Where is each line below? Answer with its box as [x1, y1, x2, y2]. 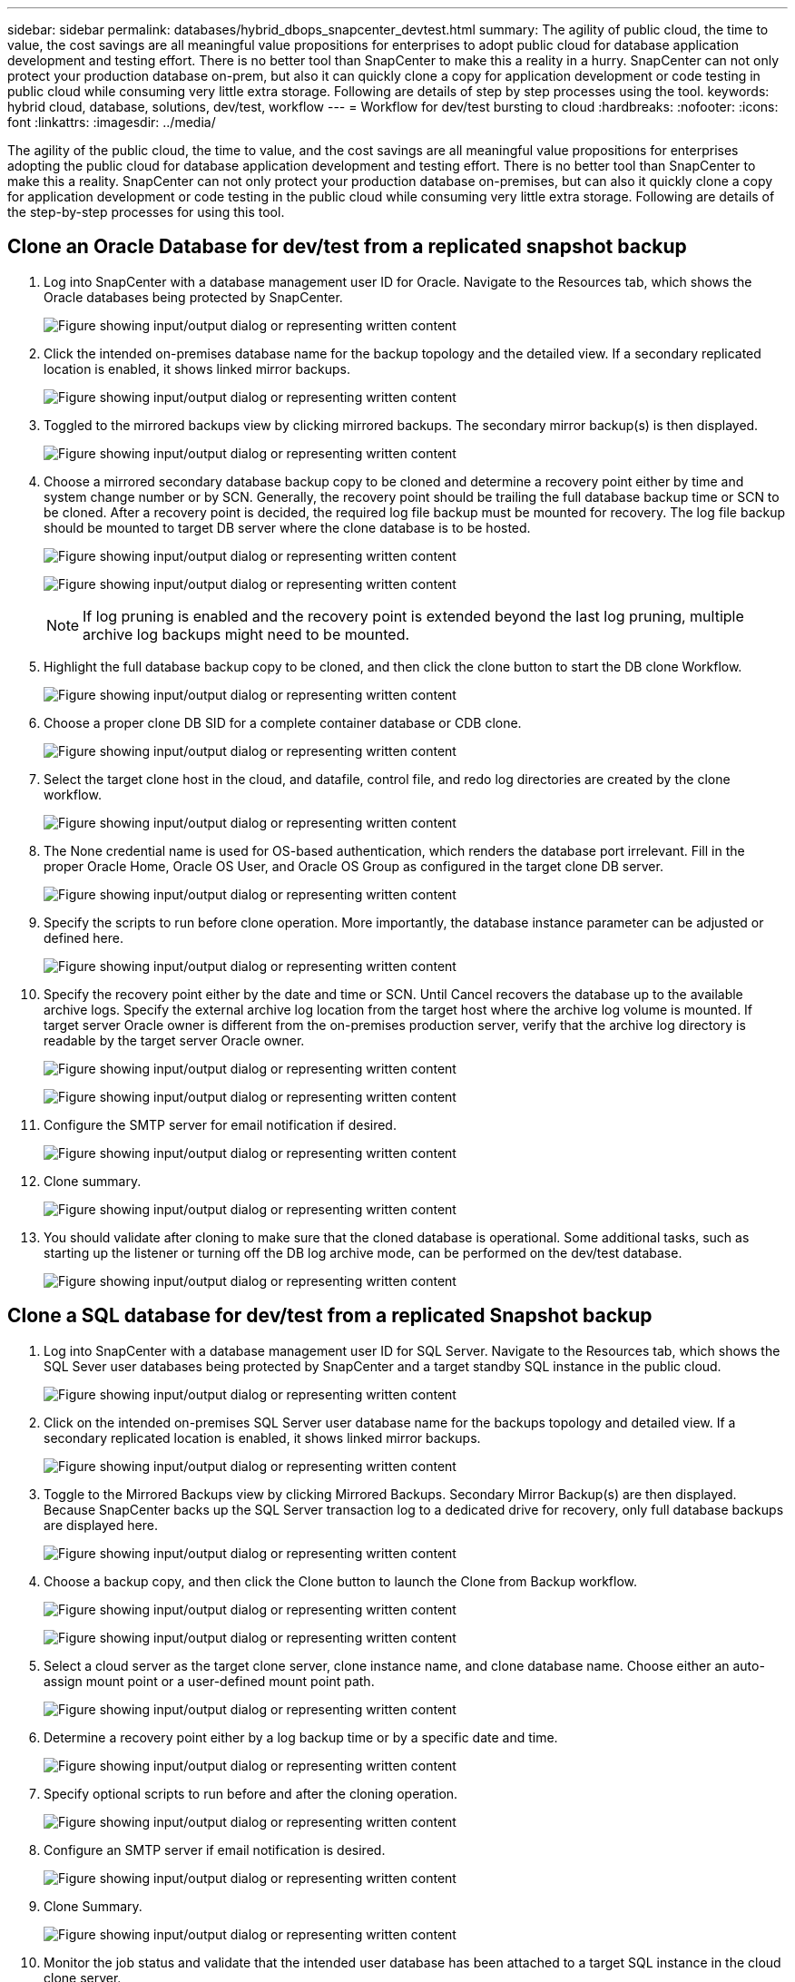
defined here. [44, 929, 123, 946]
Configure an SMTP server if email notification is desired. [44, 1841, 386, 1858]
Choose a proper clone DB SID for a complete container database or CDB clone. [44, 714, 522, 731]
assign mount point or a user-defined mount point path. [44, 1673, 375, 1689]
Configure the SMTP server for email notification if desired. [44, 1116, 397, 1133]
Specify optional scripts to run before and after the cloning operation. [44, 1785, 458, 1801]
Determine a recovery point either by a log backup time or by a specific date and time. [44, 1729, 558, 1745]
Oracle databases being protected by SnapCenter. [44, 289, 343, 305]
